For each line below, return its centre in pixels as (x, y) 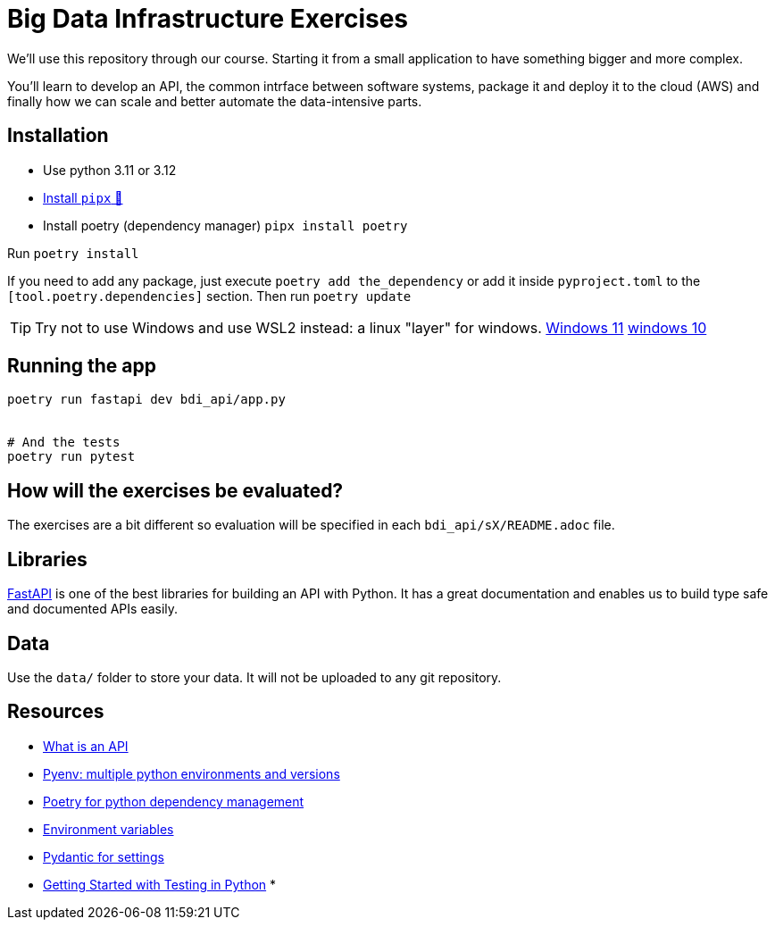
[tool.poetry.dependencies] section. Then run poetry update (209, 296)
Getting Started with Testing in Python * (160, 884)
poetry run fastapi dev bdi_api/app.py (146, 400)
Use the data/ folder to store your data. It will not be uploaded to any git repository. (254, 677)
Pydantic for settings (104, 856)
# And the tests (64, 443)
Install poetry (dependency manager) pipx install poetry (225, 225)
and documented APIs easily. (93, 609)
